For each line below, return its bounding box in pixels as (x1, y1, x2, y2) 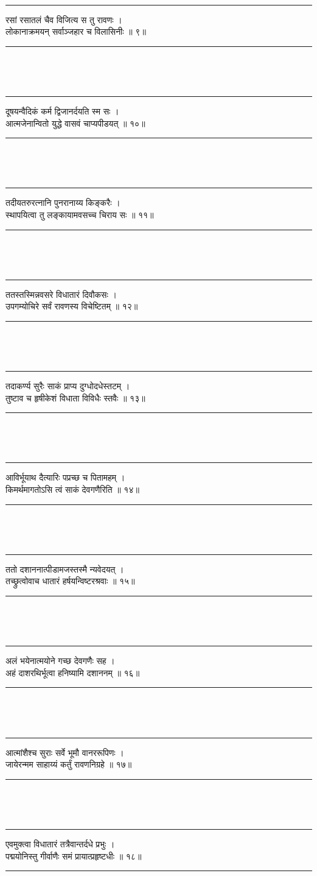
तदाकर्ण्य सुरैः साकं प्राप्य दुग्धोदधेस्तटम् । (5, 380, 130, 392)
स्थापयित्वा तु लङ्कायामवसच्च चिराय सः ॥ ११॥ (5, 208, 154, 221)
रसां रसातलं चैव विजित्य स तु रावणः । (5, 13, 122, 26)
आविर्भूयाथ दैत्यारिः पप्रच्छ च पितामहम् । (5, 471, 125, 484)
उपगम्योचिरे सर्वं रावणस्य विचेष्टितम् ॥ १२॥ (5, 300, 138, 313)
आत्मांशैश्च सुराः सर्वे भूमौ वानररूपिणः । (5, 746, 124, 758)
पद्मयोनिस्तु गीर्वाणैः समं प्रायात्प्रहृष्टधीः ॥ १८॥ (5, 849, 142, 862)
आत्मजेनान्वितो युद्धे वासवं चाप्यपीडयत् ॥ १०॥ (5, 116, 145, 129)
